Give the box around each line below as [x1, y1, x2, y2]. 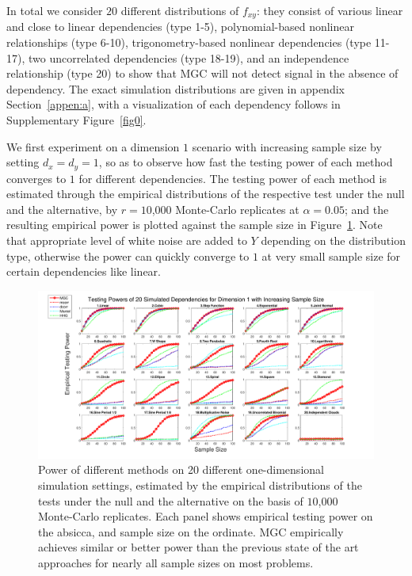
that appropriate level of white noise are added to [6, 232, 247, 249]
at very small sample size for [261, 247, 401, 264]
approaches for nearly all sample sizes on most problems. [38, 554, 314, 570]
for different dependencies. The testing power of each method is [78, 170, 387, 186]
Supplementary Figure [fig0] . [6, 112, 147, 128]
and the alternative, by [6, 200, 118, 217]
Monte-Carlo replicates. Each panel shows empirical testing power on [38, 508, 373, 525]
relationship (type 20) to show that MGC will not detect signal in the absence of [6, 65, 399, 82]
